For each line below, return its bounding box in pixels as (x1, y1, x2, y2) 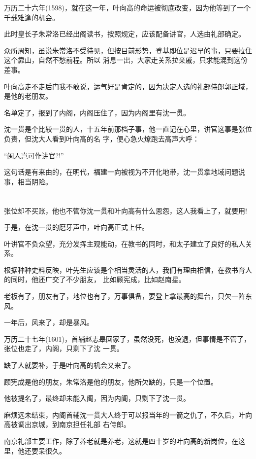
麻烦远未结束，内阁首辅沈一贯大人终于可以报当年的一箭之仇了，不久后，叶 (4, 409, 245, 420)
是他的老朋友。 (4, 91, 52, 101)
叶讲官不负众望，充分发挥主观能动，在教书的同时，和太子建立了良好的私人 (4, 238, 245, 248)
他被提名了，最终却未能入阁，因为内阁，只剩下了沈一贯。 (4, 393, 190, 403)
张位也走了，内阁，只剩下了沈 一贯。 (4, 343, 124, 353)
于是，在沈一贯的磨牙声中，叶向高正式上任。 (4, 222, 149, 232)
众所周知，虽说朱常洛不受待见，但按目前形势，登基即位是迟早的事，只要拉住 (4, 45, 252, 55)
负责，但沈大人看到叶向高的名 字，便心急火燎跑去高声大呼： (4, 133, 199, 143)
